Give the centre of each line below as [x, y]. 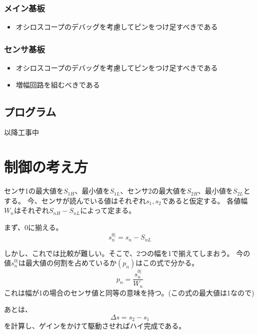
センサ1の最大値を [34, 191]
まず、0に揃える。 [33, 227]
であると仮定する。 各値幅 [204, 200]
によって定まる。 [108, 210]
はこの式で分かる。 [167, 263]
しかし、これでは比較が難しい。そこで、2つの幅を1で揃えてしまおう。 [119, 253]
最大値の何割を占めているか [71, 263]
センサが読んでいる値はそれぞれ [93, 200]
